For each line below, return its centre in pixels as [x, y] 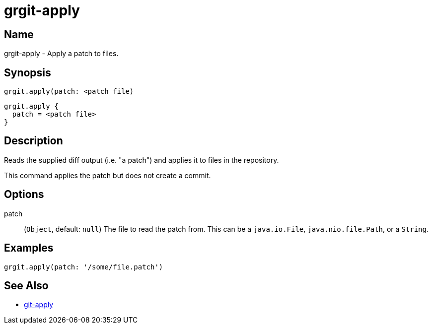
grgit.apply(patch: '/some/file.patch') [84, 267]
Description [34, 141]
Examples [29, 248]
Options [24, 195]
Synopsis [28, 72]
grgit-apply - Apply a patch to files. [61, 54]
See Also [26, 285]
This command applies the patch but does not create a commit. [108, 175]
